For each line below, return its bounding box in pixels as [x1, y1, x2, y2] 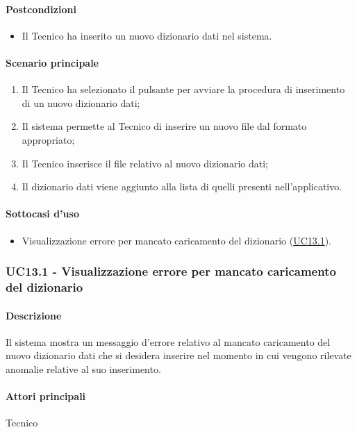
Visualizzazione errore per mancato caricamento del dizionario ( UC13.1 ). [22, 233, 331, 247]
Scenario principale [6, 55, 99, 69]
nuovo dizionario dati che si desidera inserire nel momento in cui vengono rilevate [6, 348, 351, 363]
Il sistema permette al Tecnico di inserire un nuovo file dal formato [22, 119, 307, 133]
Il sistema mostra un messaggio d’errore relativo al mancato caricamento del [6, 334, 331, 349]
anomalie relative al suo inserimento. [6, 361, 161, 376]
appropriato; [22, 132, 75, 147]
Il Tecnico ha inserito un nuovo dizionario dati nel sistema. [22, 28, 272, 42]
